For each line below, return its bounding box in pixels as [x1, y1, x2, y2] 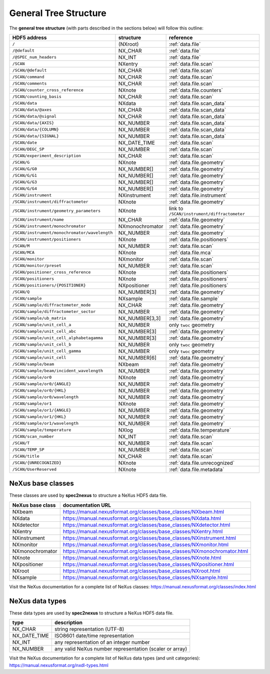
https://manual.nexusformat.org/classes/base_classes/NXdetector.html [62, 521, 230, 528]
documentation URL [62, 501, 111, 508]
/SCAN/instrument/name [12, 217, 64, 222]
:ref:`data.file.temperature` [168, 426, 231, 433]
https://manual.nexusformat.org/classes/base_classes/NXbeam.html [62, 508, 224, 515]
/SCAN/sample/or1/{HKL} [12, 414, 66, 420]
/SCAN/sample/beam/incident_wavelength [12, 368, 103, 374]
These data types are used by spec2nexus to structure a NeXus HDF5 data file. [9, 610, 174, 616]
